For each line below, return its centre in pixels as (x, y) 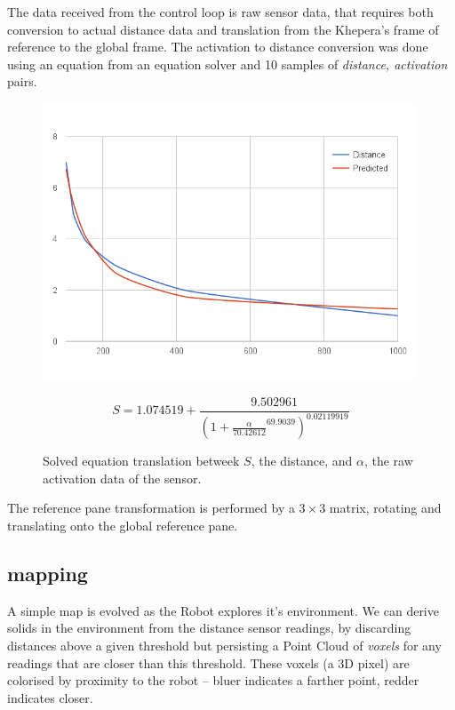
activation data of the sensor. (122, 478)
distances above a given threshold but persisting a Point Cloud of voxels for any (224, 646)
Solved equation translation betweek (141, 461)
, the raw (388, 461)
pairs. (22, 81)
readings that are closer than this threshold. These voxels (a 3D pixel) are (208, 662)
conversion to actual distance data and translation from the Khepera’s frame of (223, 29)
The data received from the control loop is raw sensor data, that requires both (220, 12)
